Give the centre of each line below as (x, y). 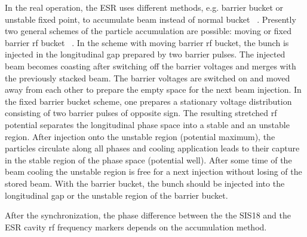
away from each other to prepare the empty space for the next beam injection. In (153, 89)
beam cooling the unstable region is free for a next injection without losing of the (153, 171)
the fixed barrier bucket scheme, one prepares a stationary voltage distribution (148, 101)
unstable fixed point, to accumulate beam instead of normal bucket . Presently (151, 19)
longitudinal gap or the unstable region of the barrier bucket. (116, 195)
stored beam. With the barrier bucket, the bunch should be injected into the (145, 183)
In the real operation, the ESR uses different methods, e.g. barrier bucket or (144, 7)
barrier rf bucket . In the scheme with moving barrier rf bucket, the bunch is (147, 42)
